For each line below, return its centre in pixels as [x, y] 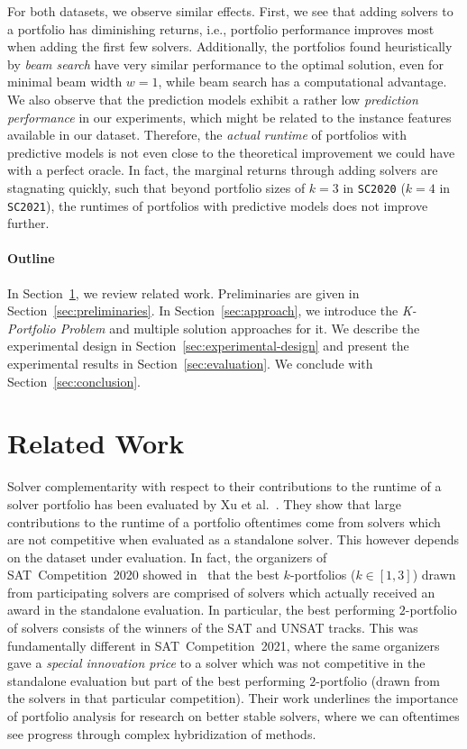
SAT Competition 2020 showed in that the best [143, 575]
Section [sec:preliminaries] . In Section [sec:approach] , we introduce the [203, 311]
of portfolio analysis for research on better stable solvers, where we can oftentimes [233, 716]
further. [28, 223]
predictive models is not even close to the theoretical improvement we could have [231, 152]
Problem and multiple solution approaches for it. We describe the [240, 328]
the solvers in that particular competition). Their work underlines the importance [233, 698]
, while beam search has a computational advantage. [302, 82]
